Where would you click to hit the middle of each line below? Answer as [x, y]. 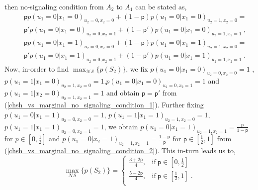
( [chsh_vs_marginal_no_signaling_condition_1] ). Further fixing [104, 105]
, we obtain [121, 126]
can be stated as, [161, 6]
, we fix [137, 68]
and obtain [123, 92]
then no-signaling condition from [54, 6]
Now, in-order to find [37, 68]
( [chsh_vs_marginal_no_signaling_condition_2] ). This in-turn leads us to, [120, 150]
